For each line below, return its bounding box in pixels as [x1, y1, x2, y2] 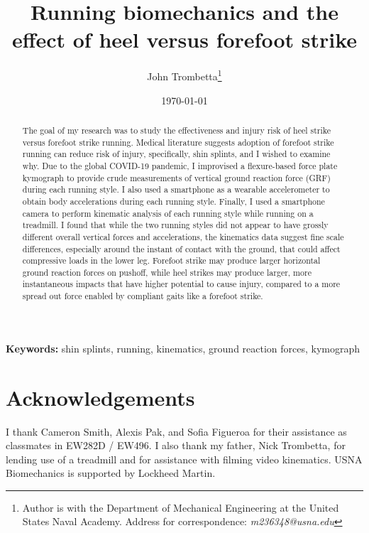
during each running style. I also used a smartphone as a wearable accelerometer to [22, 183, 330, 195]
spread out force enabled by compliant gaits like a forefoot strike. [22, 290, 263, 302]
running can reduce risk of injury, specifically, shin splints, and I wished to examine [22, 148, 331, 160]
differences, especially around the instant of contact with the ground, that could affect [22, 242, 341, 254]
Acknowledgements [6, 382, 195, 411]
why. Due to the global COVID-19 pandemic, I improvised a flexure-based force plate [22, 159, 338, 171]
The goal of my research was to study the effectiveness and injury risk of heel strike [22, 124, 331, 136]
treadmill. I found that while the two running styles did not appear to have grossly [22, 219, 329, 231]
